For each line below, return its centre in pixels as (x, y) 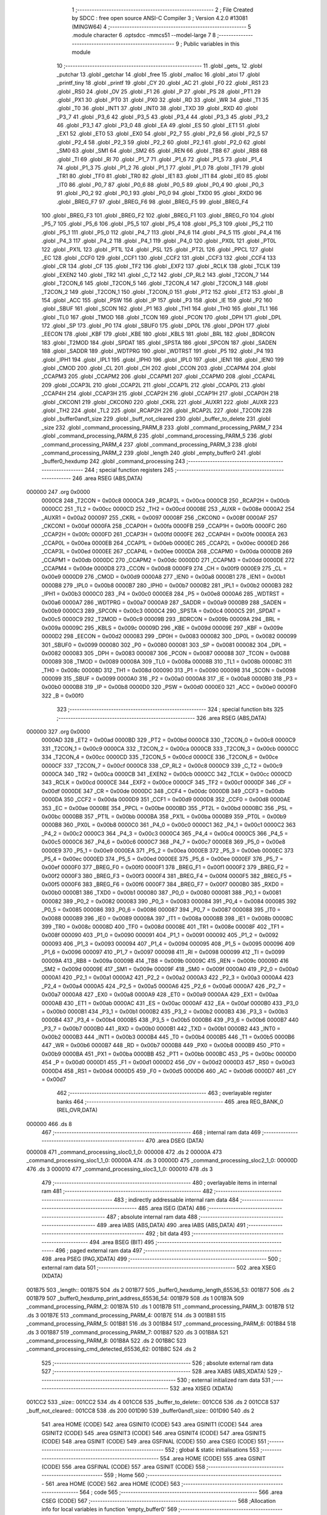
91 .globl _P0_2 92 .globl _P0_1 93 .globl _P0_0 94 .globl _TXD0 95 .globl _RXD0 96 (159, 193)
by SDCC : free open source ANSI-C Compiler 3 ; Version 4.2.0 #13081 (160, 18)
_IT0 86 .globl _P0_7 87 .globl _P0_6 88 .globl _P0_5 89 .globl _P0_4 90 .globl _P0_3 (160, 184)
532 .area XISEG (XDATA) (201, 1388)
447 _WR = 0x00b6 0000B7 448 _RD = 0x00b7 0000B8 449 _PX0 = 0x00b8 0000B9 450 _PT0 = (163, 1045)
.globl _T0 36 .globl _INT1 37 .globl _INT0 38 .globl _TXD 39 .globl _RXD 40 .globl (157, 108)
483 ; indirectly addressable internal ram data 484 (176, 1199)
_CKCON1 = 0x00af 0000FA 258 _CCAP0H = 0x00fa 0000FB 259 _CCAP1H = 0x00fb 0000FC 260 (164, 526)
